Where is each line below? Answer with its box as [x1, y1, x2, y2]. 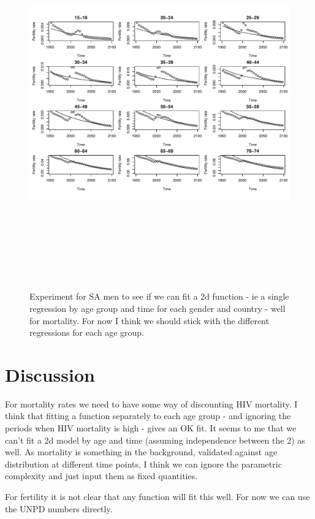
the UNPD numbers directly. [5, 502, 113, 515]
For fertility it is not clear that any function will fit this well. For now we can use [5, 490, 310, 502]
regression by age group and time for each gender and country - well [29, 301, 286, 314]
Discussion [5, 362, 95, 387]
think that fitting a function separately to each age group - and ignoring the [5, 409, 291, 422]
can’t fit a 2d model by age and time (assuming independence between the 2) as [5, 433, 305, 446]
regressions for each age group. [29, 326, 145, 339]
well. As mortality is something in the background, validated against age [5, 445, 278, 458]
